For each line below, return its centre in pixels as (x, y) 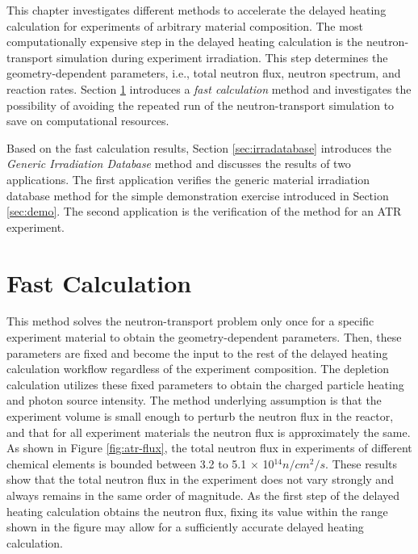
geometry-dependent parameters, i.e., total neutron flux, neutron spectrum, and (204, 73)
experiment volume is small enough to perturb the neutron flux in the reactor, (200, 416)
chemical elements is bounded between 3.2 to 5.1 (127, 463)
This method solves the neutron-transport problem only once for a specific (190, 321)
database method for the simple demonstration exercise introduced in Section (198, 195)
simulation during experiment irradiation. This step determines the (222, 57)
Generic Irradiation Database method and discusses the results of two (179, 164)
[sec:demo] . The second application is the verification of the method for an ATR (204, 211)
